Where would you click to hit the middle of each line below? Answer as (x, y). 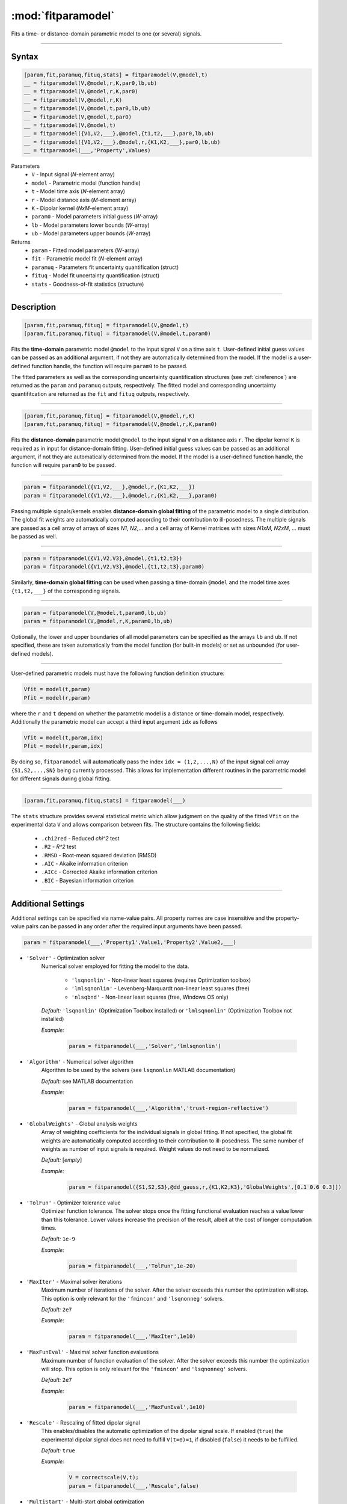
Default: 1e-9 (58, 1239)
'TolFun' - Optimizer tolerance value (73, 1203)
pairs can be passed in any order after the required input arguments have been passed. (134, 926)
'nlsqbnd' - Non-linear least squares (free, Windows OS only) (150, 997)
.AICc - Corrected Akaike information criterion (99, 872)
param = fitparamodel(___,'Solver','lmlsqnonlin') (145, 1046)
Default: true (58, 1450)
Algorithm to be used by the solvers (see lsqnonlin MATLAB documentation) (138, 1070)
